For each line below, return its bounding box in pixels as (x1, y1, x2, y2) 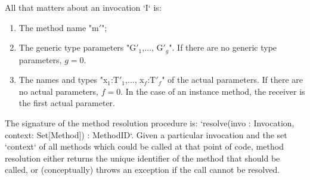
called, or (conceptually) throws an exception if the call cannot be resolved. (5, 163, 280, 176)
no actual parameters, (18, 85, 98, 97)
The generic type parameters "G (18, 41, 137, 54)
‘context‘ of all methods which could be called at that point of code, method (5, 140, 284, 153)
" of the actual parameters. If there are (162, 73, 303, 86)
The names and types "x (18, 73, 108, 86)
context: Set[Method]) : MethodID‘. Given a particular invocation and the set (5, 128, 287, 141)
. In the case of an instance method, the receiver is (120, 85, 305, 97)
